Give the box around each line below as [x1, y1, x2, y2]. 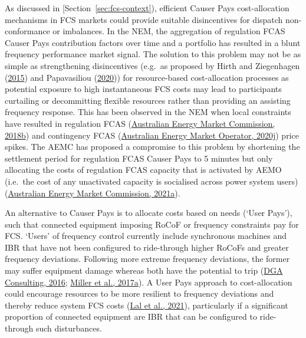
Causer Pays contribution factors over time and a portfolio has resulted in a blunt [5, 36, 301, 48]
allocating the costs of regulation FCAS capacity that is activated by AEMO [5, 163, 282, 176]
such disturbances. [35, 322, 102, 334]
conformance [5, 25, 50, 37]
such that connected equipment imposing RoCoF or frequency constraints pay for [5, 218, 299, 230]
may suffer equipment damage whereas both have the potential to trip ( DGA [5, 264, 283, 277]
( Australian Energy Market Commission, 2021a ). [5, 186, 180, 199]
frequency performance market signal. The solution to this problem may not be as [5, 48, 301, 60]
